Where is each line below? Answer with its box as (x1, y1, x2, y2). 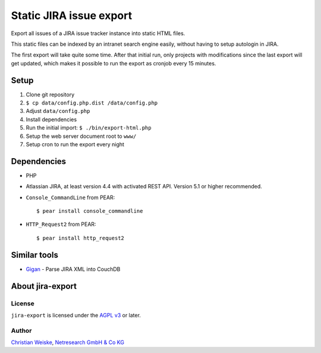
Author (11, 326, 32, 335)
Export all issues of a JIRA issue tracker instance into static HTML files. (11, 30, 185, 37)
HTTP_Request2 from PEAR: (26, 220, 96, 228)
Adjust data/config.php (26, 108, 90, 115)
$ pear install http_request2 (36, 235, 125, 241)
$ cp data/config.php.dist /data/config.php (26, 100, 158, 106)
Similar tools (11, 250, 59, 260)
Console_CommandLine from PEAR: (26, 194, 115, 201)
